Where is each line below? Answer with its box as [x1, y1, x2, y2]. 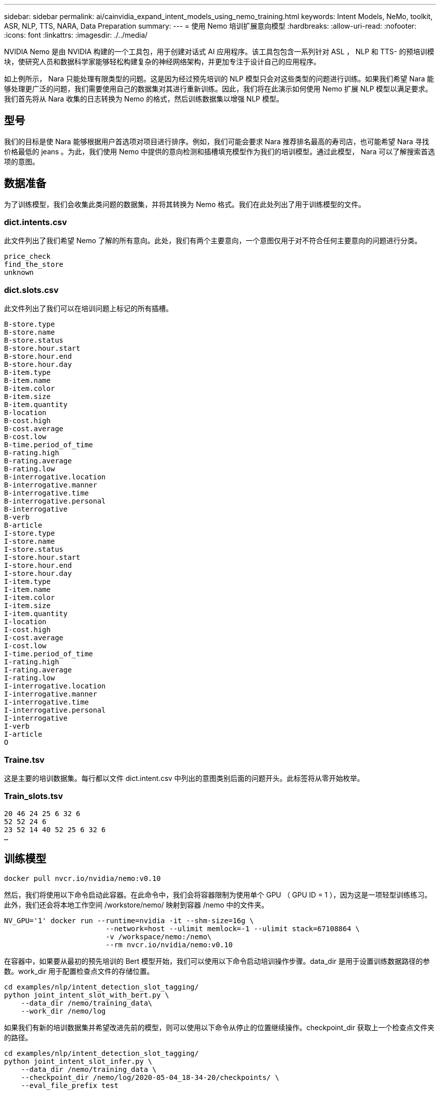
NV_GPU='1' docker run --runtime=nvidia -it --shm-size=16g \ [4, 916, 254, 925]
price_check [4, 252, 51, 261]
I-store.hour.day [4, 569, 72, 578]
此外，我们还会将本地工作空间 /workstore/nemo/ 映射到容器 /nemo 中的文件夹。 [4, 900, 269, 909]
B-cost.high [4, 417, 51, 425]
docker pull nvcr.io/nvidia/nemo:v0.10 [4, 874, 161, 882]
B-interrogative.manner [4, 481, 97, 489]
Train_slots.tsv [4, 791, 63, 802]
